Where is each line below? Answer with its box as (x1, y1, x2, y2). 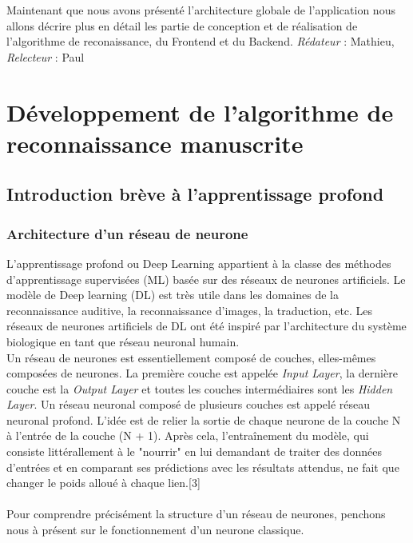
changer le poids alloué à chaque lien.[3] (6, 474, 201, 491)
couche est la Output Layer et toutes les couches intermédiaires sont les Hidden (6, 380, 393, 397)
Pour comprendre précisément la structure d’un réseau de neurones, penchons (6, 505, 386, 522)
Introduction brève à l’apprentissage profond (6, 182, 384, 206)
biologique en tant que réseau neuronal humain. (6, 333, 240, 349)
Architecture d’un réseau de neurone (6, 223, 248, 243)
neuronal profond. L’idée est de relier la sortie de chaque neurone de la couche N (6, 411, 401, 428)
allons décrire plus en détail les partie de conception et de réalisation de (6, 17, 358, 34)
